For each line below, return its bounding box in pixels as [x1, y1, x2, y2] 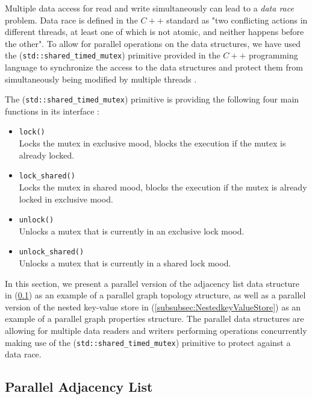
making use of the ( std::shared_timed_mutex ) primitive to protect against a [5, 336, 291, 348]
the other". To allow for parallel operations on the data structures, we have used [5, 37, 301, 49]
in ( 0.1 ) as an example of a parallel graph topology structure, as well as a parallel [5, 289, 306, 301]
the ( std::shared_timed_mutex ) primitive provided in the [5, 49, 220, 61]
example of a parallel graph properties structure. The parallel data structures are [5, 312, 304, 325]
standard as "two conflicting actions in [166, 13, 308, 26]
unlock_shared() [19, 248, 84, 257]
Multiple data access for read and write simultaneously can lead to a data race [5, 2, 294, 14]
